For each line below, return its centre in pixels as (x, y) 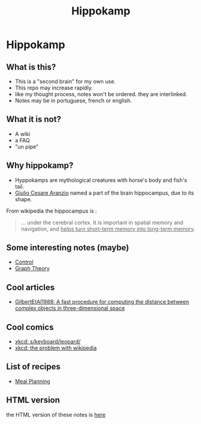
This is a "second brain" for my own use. (65, 81)
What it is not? (34, 119)
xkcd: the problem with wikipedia (56, 348)
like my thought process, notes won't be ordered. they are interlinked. (101, 94)
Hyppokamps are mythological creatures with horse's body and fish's (101, 180)
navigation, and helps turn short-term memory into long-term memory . (108, 229)
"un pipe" (27, 147)
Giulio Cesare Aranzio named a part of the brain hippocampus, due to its (104, 193)
